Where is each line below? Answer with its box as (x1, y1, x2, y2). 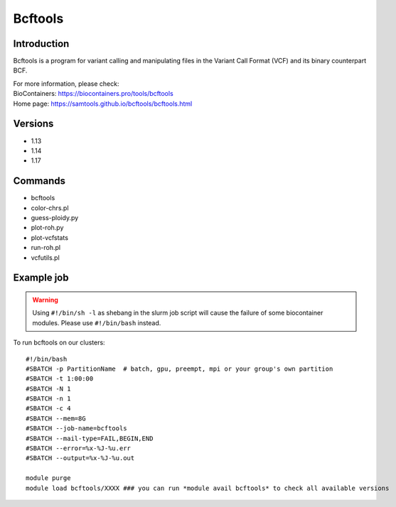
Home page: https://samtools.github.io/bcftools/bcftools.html (13, 99, 193, 108)
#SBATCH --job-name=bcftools (26, 425, 127, 432)
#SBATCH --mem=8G (26, 414, 86, 422)
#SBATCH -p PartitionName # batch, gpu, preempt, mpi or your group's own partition (26, 364, 333, 373)
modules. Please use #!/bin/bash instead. (32, 318, 161, 327)
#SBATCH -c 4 (26, 405, 71, 413)
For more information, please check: (13, 79, 119, 88)
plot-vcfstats (31, 233, 69, 241)
